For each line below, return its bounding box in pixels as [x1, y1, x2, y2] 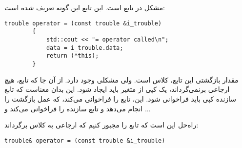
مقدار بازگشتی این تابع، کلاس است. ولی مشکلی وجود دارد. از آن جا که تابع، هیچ [4, 74, 239, 85]
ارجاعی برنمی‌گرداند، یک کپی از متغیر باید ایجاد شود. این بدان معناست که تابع [4, 84, 230, 94]
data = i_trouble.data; [46, 44, 123, 51]
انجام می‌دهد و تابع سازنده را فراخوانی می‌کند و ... [4, 103, 151, 113]
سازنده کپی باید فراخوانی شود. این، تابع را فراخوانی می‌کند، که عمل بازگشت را [4, 93, 237, 104]
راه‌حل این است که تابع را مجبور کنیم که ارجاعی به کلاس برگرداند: [4, 120, 199, 130]
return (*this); [46, 52, 99, 60]
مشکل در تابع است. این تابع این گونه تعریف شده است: [4, 2, 165, 13]
